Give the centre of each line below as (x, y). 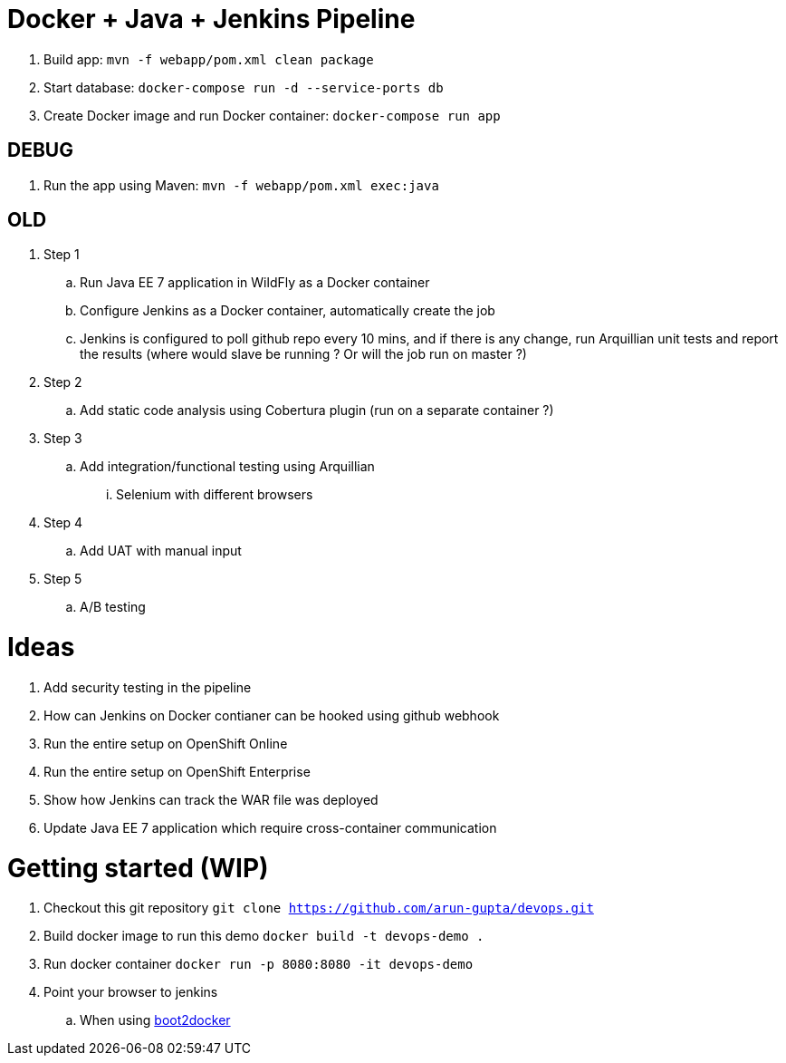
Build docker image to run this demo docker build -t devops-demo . (264, 936)
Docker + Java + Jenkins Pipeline (211, 19)
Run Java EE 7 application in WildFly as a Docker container (255, 283)
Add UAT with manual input (161, 551)
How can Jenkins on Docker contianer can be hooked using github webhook (272, 715)
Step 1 (62, 255)
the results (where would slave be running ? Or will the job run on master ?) (303, 354)
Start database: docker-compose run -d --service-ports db (244, 87)
